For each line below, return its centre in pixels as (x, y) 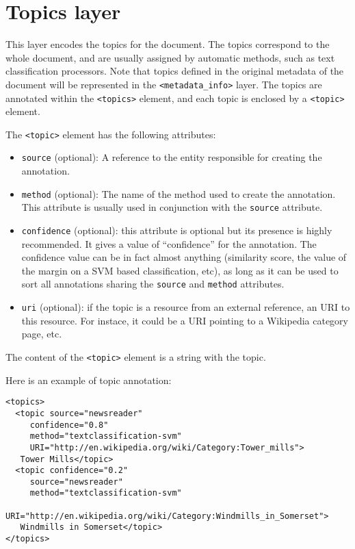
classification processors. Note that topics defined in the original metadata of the (175, 71)
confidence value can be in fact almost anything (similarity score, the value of (184, 257)
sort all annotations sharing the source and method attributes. (153, 284)
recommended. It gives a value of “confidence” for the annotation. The (169, 243)
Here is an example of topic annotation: (89, 380)
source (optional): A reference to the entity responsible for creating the (172, 157)
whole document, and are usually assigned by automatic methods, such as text (170, 57)
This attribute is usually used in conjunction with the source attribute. (172, 207)
